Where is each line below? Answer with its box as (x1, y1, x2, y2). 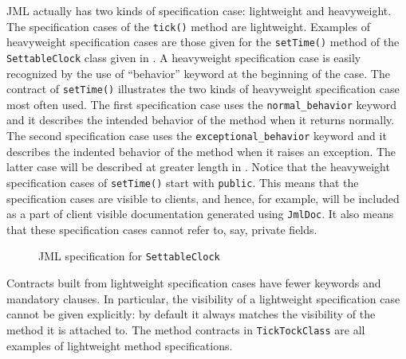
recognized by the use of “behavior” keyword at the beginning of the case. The (6, 64, 390, 81)
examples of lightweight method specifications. (6, 337, 233, 353)
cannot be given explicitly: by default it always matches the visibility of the (6, 306, 376, 322)
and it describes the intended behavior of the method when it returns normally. (6, 111, 395, 128)
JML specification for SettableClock (38, 248, 220, 264)
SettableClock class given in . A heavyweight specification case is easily (6, 49, 361, 65)
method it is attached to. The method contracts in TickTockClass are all (6, 321, 365, 338)
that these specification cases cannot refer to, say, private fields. (6, 220, 317, 237)
